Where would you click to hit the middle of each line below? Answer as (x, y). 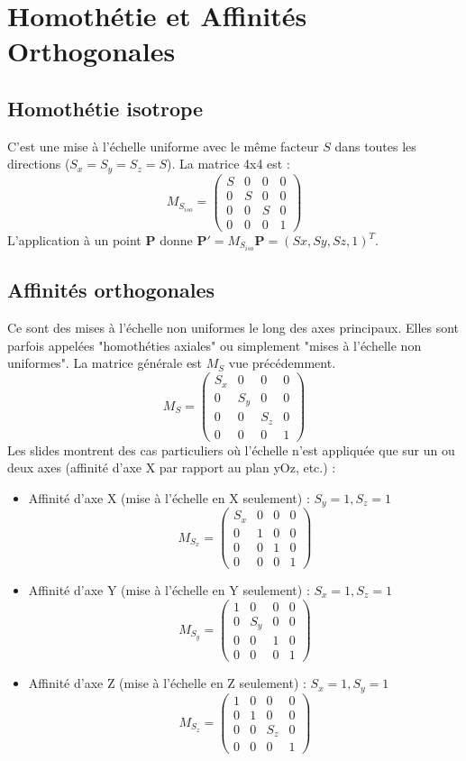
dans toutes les (375, 146)
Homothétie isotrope (105, 108)
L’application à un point (74, 240)
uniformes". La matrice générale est (105, 363)
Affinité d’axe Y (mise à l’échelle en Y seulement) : (169, 589)
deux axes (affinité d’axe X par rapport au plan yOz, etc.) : (172, 468)
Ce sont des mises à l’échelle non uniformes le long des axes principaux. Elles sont (233, 328)
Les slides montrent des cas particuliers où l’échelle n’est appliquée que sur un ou (231, 449)
